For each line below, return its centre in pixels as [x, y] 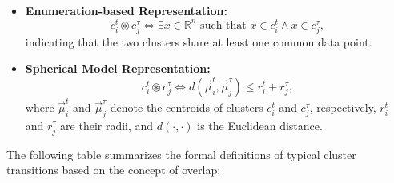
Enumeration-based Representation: [126, 10]
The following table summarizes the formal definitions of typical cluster [181, 154]
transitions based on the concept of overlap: [114, 170]
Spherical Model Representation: [118, 68]
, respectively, [343, 107]
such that [223, 25]
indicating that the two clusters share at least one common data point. [199, 41]
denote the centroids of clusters [187, 107]
